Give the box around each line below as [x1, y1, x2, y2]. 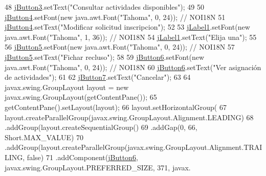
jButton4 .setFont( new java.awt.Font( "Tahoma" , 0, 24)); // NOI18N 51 [5, 11, 226, 22]
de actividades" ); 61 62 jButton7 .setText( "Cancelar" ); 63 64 [5, 72, 191, 82]
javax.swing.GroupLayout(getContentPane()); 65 [5, 92, 157, 102]
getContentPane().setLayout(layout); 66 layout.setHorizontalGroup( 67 [5, 101, 227, 112]
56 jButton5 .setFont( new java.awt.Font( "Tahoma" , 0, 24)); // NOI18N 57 [5, 41, 235, 52]
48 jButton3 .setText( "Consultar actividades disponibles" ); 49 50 [5, 2, 204, 12]
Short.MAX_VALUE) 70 [5, 131, 84, 142]
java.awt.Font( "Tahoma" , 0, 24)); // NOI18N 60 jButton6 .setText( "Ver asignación [5, 61, 261, 72]
